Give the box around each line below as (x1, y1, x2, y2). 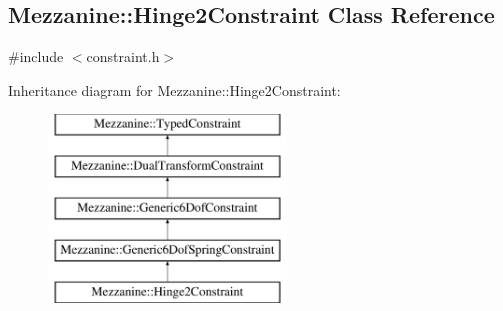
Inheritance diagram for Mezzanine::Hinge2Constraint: (8, 79, 341, 100)
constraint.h (86, 46, 160, 67)
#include (8, 46, 64, 67)
